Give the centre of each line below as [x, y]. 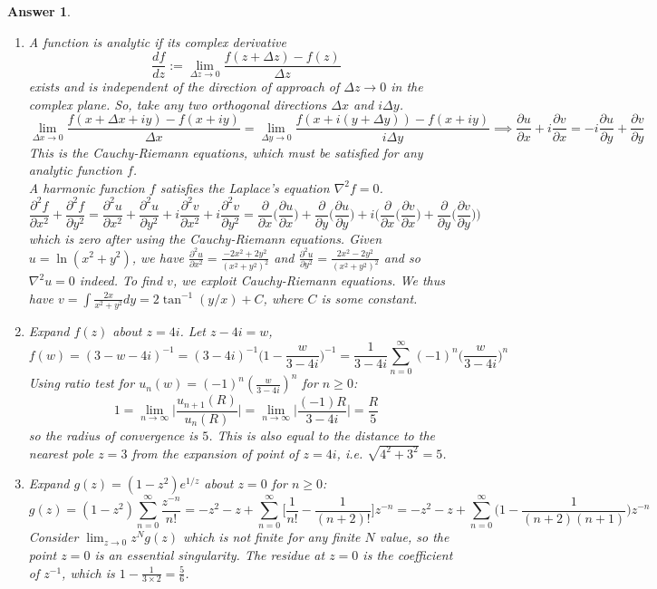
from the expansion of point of [215, 453]
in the [407, 87]
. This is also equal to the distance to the [322, 435]
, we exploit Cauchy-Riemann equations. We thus [309, 280]
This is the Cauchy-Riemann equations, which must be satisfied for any [226, 152]
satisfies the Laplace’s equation [245, 187]
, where [283, 298]
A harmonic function [87, 187]
